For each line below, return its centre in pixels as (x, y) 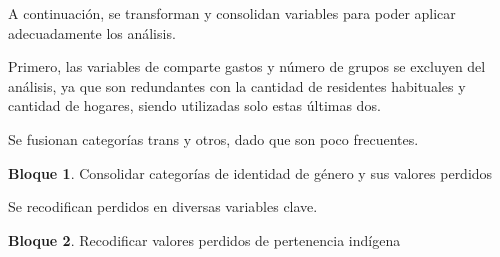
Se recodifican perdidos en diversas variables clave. (163, 206)
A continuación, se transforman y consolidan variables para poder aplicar (232, 13)
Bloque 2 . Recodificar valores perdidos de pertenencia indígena (204, 239)
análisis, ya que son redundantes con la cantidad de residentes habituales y (237, 85)
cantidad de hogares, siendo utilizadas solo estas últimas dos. (194, 105)
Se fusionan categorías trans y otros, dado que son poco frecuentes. (213, 138)
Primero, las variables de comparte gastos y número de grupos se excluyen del (247, 66)
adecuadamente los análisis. (92, 32)
